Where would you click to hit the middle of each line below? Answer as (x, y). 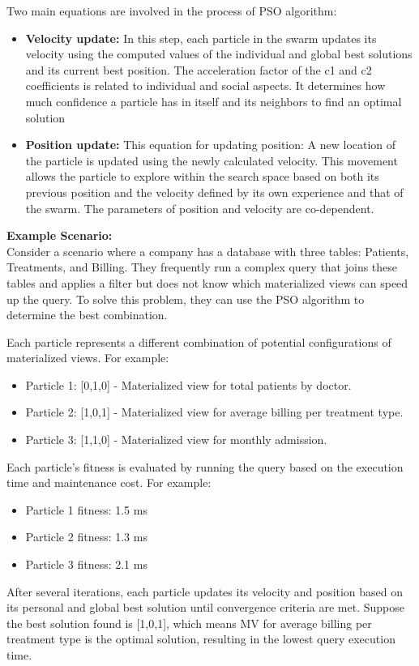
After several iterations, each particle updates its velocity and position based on (205, 591)
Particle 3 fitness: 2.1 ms (86, 564)
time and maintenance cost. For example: (109, 482)
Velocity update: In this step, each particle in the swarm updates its (201, 38)
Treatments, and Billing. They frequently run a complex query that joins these (202, 267)
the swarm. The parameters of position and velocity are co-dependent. (200, 208)
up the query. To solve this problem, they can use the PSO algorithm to (186, 299)
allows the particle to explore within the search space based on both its (202, 176)
